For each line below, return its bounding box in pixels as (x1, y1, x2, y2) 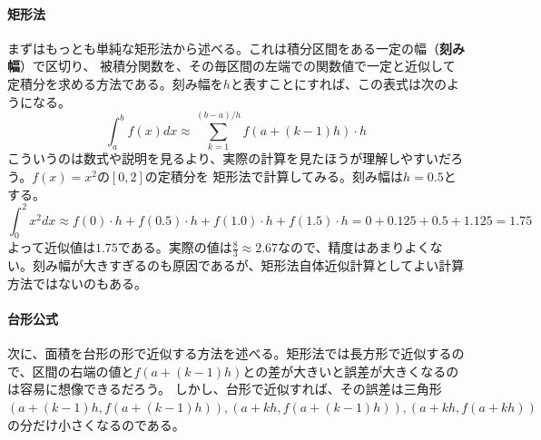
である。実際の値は (117, 238, 232, 257)
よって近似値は (7, 238, 95, 257)
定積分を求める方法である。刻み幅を (7, 73, 223, 93)
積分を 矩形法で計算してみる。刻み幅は (170, 166, 404, 185)
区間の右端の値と (32, 361, 134, 380)
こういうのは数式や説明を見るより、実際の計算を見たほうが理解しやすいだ (7, 149, 451, 168)
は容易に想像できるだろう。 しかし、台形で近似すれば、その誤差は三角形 (7, 379, 442, 398)
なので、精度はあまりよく (278, 238, 430, 257)
